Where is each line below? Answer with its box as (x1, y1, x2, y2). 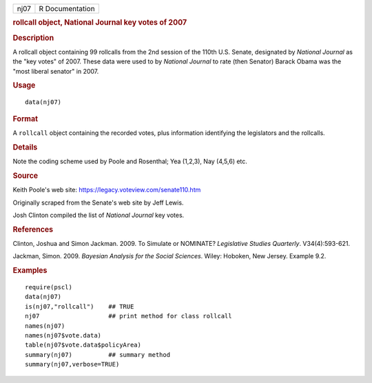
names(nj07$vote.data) (25, 331, 102, 339)
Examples (12, 266, 48, 276)
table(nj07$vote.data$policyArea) (25, 341, 141, 349)
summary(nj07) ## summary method (25, 351, 171, 358)
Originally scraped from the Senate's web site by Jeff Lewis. (12, 198, 184, 207)
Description (12, 33, 54, 43)
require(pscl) (25, 283, 72, 291)
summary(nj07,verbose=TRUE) (25, 360, 120, 369)
